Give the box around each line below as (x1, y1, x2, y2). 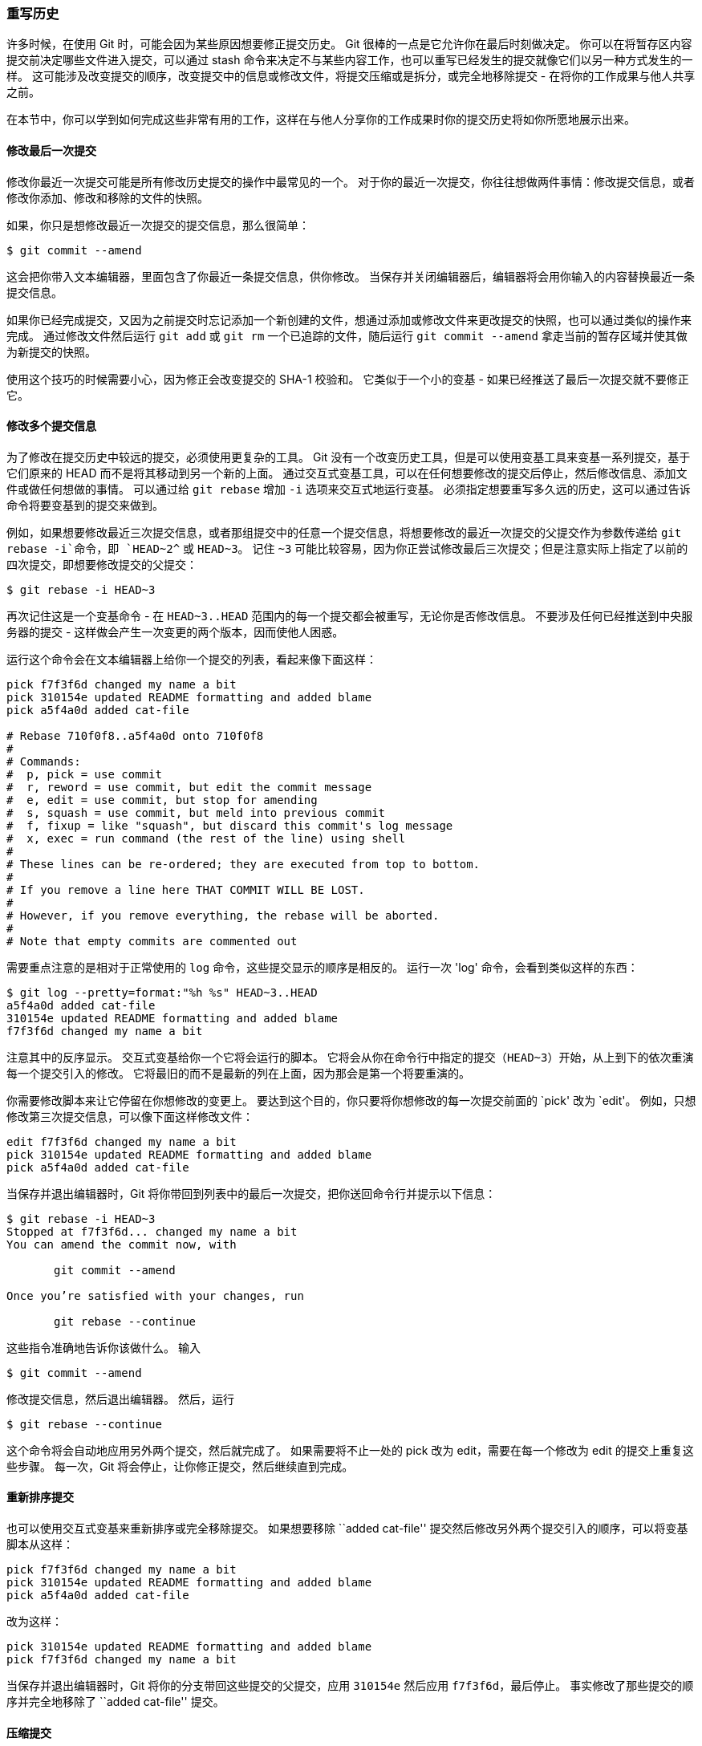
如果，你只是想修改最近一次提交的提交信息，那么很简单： (6, 217, 310, 232)
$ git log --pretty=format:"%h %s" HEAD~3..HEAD (6, 985, 318, 999)
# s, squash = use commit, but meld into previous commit (6, 806, 386, 819)
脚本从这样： (6, 1537, 74, 1552)
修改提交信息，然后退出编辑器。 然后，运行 (6, 1391, 234, 1406)
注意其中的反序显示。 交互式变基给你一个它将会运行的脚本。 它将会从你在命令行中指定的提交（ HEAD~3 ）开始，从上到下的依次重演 (6, 1050, 694, 1064)
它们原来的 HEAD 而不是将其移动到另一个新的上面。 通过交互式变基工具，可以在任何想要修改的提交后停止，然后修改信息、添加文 (6, 465, 688, 480)
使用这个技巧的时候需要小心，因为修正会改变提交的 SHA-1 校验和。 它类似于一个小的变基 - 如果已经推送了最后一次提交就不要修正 (6, 372, 689, 386)
